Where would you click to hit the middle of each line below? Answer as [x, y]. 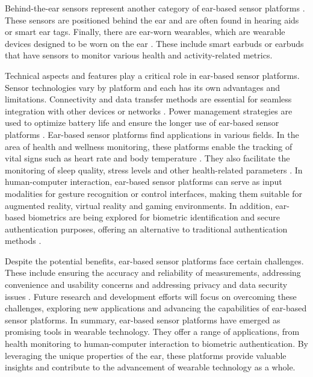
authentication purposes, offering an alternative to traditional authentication [146, 229]
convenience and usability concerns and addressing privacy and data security [146, 285]
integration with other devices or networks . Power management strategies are [149, 111]
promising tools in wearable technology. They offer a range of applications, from [152, 332]
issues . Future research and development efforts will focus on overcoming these [151, 296]
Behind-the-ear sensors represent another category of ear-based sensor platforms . [155, 8]
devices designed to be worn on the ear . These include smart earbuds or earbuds [154, 43]
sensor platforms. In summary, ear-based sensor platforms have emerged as [143, 319]
